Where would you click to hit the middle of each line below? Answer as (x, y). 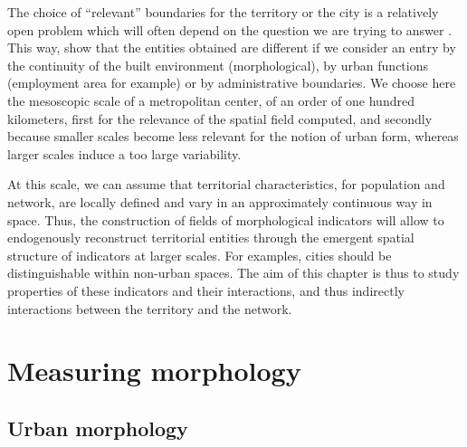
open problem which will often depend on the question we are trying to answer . (230, 29)
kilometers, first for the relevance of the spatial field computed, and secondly (220, 118)
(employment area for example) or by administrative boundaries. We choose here (232, 83)
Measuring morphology (154, 371)
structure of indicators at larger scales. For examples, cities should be (200, 255)
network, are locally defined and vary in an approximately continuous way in (220, 201)
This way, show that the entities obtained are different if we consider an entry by (232, 48)
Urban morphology (98, 428)
